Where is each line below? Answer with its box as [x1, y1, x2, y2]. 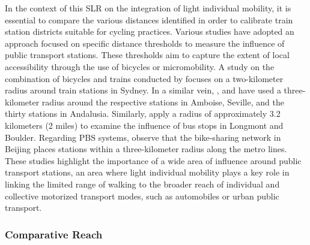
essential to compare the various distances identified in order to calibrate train [5, 13, 293, 26]
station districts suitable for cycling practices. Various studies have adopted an [5, 25, 294, 38]
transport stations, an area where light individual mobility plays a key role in [5, 166, 290, 179]
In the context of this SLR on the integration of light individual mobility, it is [5, 2, 291, 14]
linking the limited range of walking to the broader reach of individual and [5, 177, 280, 190]
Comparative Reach [5, 226, 103, 241]
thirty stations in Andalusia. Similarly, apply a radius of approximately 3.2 [5, 107, 281, 120]
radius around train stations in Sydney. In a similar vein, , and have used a [5, 84, 281, 96]
